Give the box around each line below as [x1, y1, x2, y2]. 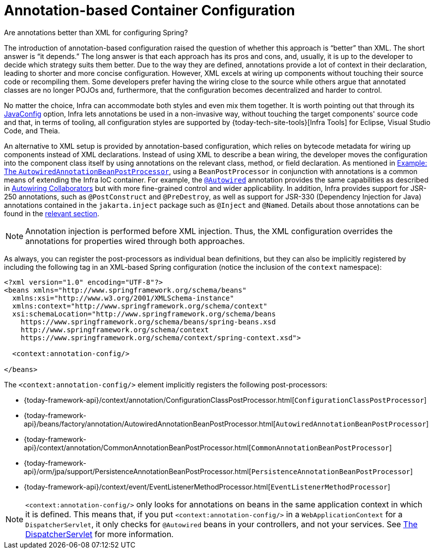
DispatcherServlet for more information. [25, 529, 174, 539]
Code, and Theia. [4, 126, 60, 135]
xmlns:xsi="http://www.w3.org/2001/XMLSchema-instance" [12, 294, 234, 302]
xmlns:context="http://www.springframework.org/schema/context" [12, 302, 268, 310]
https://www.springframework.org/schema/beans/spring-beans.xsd [20, 317, 276, 326]
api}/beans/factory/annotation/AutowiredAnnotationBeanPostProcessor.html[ [24, 419, 276, 428]
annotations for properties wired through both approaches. [25, 236, 245, 246]
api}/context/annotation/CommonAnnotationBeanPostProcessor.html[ [24, 443, 251, 452]
